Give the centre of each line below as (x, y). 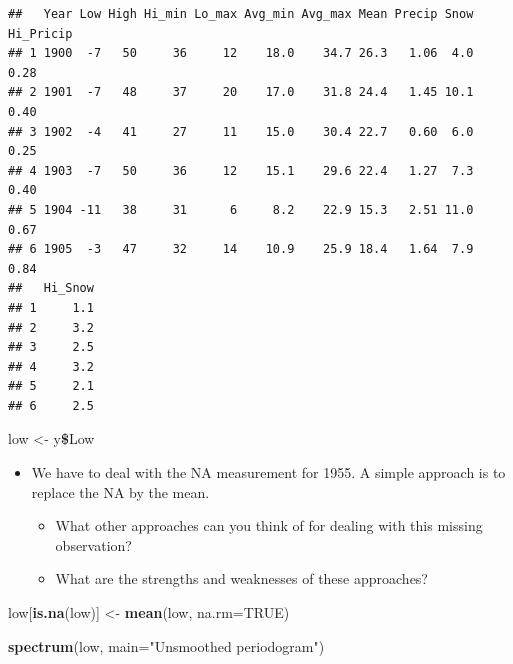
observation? (93, 544)
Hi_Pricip (40, 33)
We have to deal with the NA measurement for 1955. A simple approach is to (268, 472)
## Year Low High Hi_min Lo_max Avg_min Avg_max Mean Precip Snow (241, 14)
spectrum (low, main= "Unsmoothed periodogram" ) (166, 645)
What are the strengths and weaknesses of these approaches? (241, 578)
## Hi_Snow (51, 288)
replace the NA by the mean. (120, 491)
